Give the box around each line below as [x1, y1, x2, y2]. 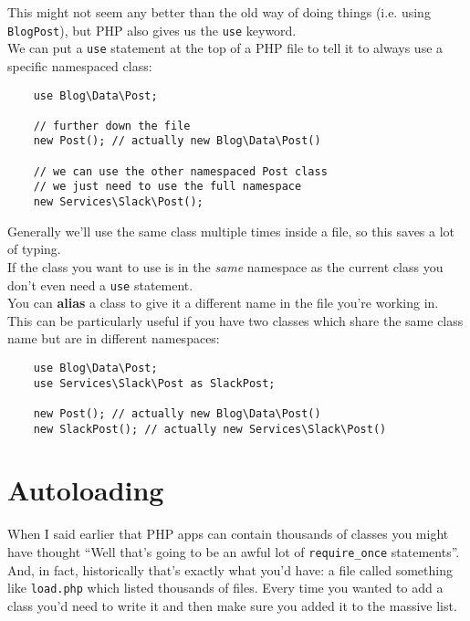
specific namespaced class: [7, 56, 152, 75]
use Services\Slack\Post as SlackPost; [33, 376, 276, 390]
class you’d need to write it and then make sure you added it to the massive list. [7, 595, 457, 615]
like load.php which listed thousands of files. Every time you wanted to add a [7, 578, 444, 597]
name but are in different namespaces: [7, 329, 220, 348]
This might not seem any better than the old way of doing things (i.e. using [7, 3, 431, 21]
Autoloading [7, 471, 164, 509]
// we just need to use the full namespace [33, 180, 302, 194]
